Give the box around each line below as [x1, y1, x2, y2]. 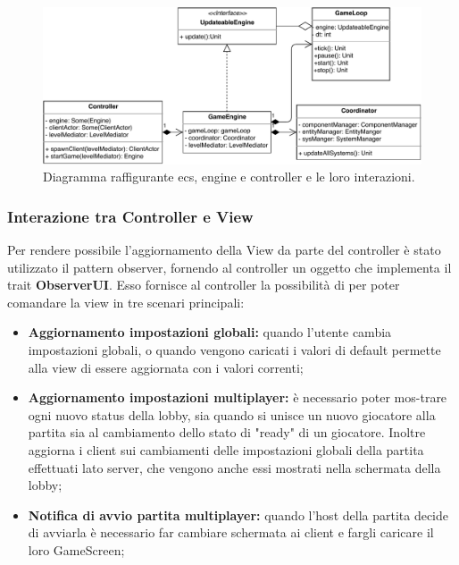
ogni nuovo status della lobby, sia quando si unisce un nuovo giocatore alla [28, 405, 436, 424]
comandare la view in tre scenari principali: [7, 292, 245, 311]
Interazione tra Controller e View [7, 205, 254, 227]
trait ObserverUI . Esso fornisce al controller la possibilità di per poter [7, 275, 400, 294]
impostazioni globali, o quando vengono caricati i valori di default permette [28, 340, 441, 358]
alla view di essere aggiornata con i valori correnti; [28, 358, 304, 376]
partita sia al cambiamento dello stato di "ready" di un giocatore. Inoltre [28, 423, 426, 442]
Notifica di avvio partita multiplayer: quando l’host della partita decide [28, 505, 449, 524]
